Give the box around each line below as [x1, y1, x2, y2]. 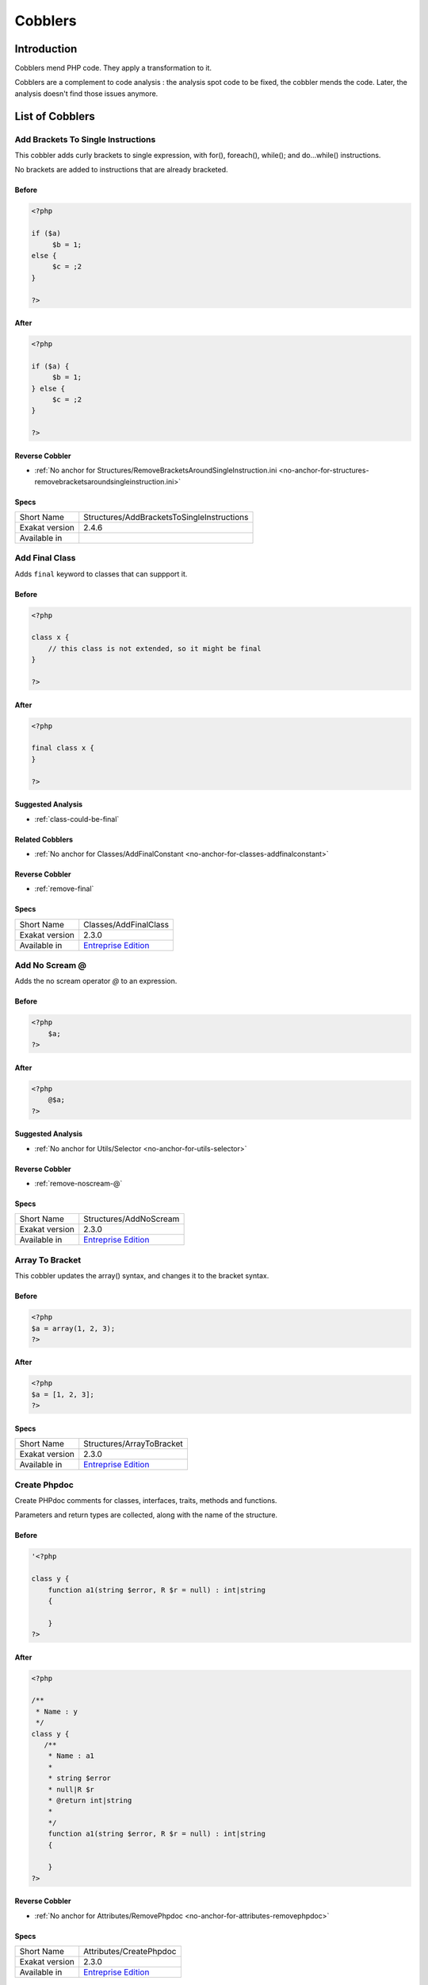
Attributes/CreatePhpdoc [83, 1946, 177, 1957]
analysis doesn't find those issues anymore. [14, 88, 159, 98]
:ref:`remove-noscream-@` [34, 1178, 123, 1188]
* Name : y [36, 1707, 78, 1716]
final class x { [31, 743, 95, 753]
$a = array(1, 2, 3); [31, 1324, 116, 1333]
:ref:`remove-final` [34, 884, 94, 893]
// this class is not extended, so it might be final [48, 644, 262, 653]
